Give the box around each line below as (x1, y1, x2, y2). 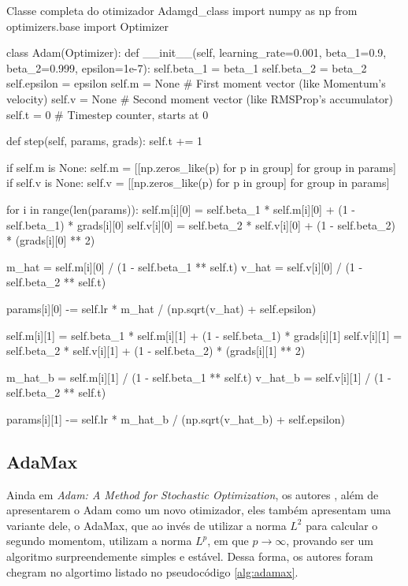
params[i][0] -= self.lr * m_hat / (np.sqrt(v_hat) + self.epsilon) (6, 300, 317, 316)
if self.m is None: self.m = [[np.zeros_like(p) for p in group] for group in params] (6, 159, 396, 175)
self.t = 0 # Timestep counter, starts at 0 (6, 106, 209, 122)
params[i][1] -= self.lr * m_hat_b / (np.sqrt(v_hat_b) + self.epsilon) (6, 410, 345, 427)
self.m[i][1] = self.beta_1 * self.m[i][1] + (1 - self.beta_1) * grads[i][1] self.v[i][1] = (6, 327, 402, 343)
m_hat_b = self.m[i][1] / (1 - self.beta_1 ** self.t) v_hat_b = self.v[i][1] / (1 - (6, 368, 391, 385)
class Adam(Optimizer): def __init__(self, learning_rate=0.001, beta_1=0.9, (6, 44, 387, 61)
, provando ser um (286, 532, 373, 549)
